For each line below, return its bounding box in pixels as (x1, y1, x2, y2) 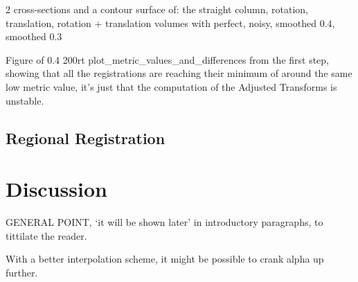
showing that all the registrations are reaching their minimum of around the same (6, 66, 352, 80)
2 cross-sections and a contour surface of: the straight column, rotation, (6, 2, 308, 16)
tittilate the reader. (6, 228, 87, 243)
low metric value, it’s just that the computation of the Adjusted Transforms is (6, 79, 337, 94)
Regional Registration (6, 127, 165, 148)
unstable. (6, 93, 44, 107)
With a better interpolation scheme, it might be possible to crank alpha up (6, 252, 324, 266)
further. (6, 265, 38, 279)
